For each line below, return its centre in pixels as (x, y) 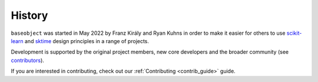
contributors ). (27, 60)
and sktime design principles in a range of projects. (87, 41)
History (29, 15)
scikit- (294, 33)
